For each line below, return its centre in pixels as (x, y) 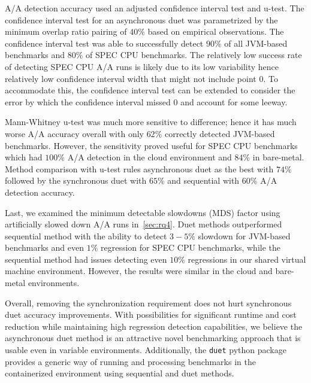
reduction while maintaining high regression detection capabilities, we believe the (154, 326)
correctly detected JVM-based (220, 133)
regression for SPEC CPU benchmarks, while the (190, 247)
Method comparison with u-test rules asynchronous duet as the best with (139, 168)
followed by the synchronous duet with (76, 180)
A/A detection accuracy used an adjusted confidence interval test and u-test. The (155, 8)
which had (24, 157)
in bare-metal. (278, 157)
